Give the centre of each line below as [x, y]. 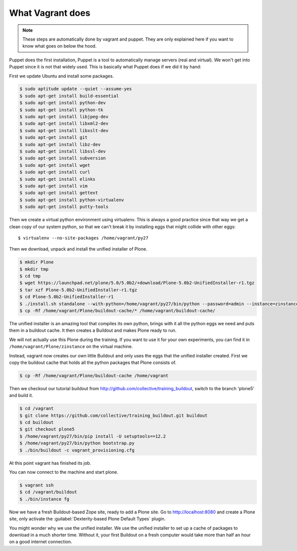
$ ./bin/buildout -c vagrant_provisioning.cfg [77, 450]
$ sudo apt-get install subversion [63, 158]
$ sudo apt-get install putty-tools [64, 207]
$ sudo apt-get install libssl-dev [63, 151]
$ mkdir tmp [34, 269]
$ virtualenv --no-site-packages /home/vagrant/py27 [83, 238]
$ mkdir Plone [37, 262]
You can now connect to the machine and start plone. [64, 472]
